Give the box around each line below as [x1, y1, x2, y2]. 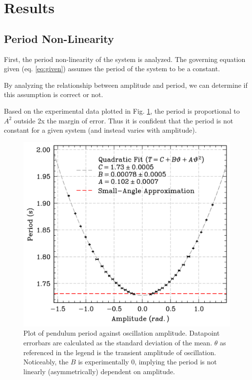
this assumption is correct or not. [4, 89, 103, 100]
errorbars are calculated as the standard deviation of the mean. [23, 337, 213, 347]
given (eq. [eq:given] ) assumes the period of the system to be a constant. [4, 63, 220, 74]
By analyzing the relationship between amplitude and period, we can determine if [4, 80, 248, 90]
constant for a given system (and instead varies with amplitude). [4, 125, 197, 135]
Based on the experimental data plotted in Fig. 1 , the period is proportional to [4, 105, 240, 116]
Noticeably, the [23, 357, 69, 367]
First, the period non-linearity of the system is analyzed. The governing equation [4, 54, 246, 64]
